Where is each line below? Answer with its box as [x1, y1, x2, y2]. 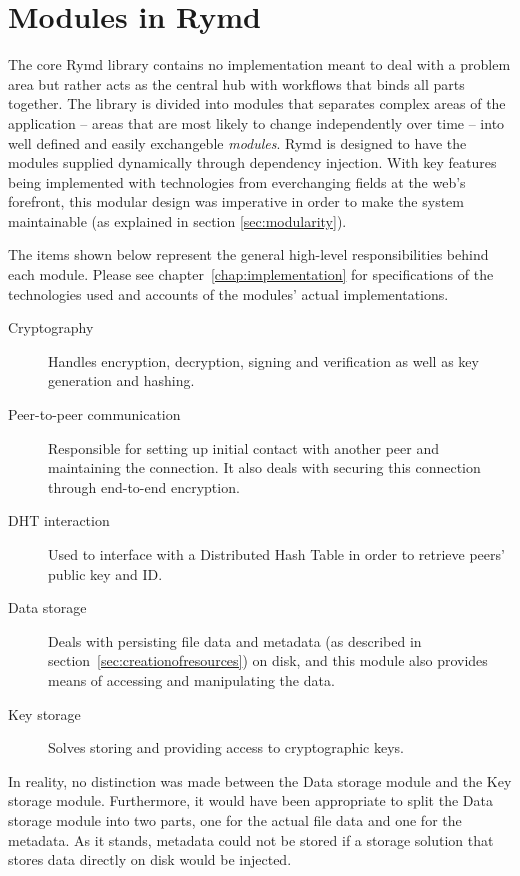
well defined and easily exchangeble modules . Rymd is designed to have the [8, 132, 467, 153]
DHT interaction [8, 510, 110, 531]
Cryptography [8, 317, 94, 338]
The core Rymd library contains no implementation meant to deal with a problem [8, 54, 511, 75]
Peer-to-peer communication [8, 404, 181, 425]
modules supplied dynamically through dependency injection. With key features [8, 152, 497, 173]
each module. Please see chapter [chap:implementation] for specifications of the [8, 264, 494, 285]
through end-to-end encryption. [48, 476, 240, 497]
